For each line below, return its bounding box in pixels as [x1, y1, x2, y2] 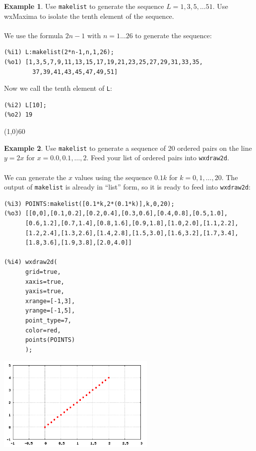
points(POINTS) [25, 336, 75, 344]
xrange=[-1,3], [25, 297, 75, 305]
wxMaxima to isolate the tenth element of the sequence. [4, 10, 174, 21]
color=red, [25, 326, 61, 334]
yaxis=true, [25, 288, 64, 295]
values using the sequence [74, 172, 152, 182]
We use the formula [4, 30, 64, 40]
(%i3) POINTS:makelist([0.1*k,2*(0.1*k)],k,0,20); [4, 200, 175, 207]
